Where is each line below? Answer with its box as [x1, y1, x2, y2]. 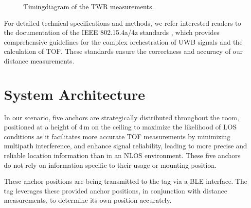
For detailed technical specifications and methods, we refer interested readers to [4, 17, 241, 28]
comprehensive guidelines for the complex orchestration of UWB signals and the [4, 36, 243, 47]
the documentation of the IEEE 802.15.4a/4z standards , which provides [4, 27, 220, 37]
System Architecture [4, 84, 145, 104]
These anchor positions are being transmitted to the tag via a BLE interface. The [4, 176, 247, 186]
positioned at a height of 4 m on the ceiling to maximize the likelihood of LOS [4, 122, 237, 132]
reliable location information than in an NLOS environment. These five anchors [4, 150, 241, 160]
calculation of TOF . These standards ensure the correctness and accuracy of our [4, 46, 243, 56]
